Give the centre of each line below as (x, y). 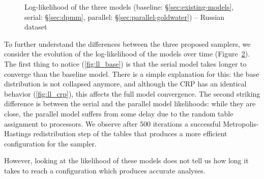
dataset (36, 27)
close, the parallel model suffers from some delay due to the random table (119, 113)
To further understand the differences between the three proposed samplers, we (127, 43)
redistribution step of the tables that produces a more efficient (130, 133)
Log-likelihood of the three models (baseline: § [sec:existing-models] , (129, 7)
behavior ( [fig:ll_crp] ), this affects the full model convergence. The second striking (132, 93)
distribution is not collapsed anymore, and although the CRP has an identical (125, 84)
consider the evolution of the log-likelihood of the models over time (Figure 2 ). (127, 54)
